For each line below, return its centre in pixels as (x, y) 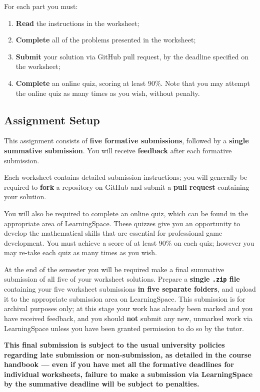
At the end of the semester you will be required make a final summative (114, 269)
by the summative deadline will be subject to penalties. (102, 384)
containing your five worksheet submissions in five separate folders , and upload (130, 289)
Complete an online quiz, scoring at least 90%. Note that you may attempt (133, 83)
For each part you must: (41, 6)
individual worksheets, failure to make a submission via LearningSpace (128, 374)
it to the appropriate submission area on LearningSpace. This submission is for (125, 298)
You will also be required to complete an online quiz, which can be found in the (126, 213)
